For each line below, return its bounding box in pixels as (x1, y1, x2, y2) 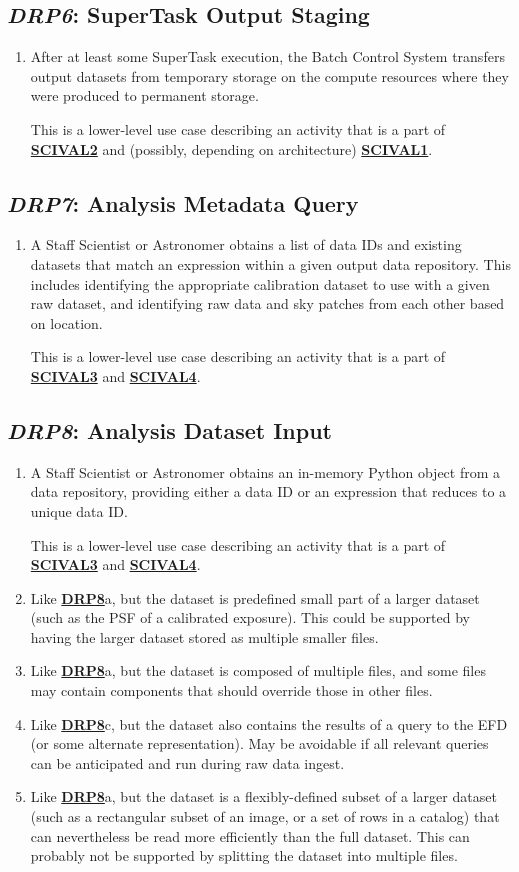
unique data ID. (30, 500, 128, 521)
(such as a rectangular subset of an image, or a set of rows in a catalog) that (30, 806, 500, 827)
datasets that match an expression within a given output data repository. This (30, 253, 511, 274)
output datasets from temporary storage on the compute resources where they (30, 65, 509, 86)
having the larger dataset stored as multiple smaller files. (30, 626, 379, 647)
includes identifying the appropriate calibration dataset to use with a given (30, 273, 490, 294)
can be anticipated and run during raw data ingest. (30, 752, 345, 773)
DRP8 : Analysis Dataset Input (7, 414, 332, 445)
